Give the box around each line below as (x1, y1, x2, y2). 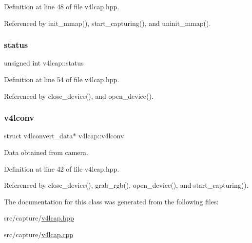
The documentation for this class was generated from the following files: (4, 196, 219, 206)
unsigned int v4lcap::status (4, 58, 84, 68)
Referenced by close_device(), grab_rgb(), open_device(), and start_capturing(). (4, 180, 249, 190)
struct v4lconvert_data (4, 131, 73, 141)
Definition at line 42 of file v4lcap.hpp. (4, 163, 119, 174)
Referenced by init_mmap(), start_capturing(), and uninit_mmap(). (4, 18, 211, 28)
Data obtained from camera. (4, 147, 88, 157)
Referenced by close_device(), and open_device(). (4, 90, 154, 101)
